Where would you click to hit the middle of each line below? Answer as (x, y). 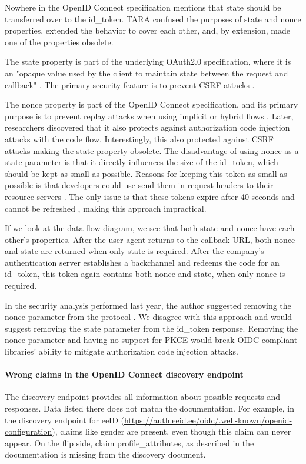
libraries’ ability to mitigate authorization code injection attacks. (122, 351)
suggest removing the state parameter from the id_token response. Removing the (152, 328)
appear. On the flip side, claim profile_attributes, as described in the (129, 443)
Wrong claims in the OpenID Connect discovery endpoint (124, 374)
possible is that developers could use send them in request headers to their (139, 185)
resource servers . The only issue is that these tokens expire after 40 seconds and (150, 196)
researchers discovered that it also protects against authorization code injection (147, 127)
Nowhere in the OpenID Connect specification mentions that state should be (143, 7)
